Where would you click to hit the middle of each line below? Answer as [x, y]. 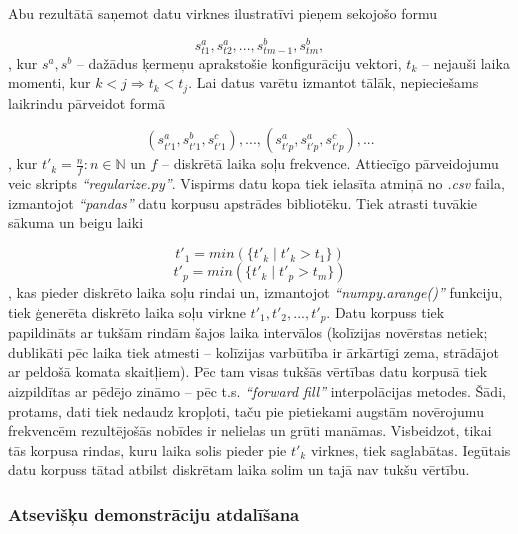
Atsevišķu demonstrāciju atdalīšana [154, 513]
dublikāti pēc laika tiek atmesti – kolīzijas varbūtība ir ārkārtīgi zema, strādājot [253, 351]
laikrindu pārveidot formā [87, 102]
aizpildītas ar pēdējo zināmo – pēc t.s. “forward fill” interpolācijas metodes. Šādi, [257, 390]
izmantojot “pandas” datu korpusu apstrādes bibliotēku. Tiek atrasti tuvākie [243, 202]
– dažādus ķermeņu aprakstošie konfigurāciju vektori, [239, 62]
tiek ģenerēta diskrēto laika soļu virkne [127, 311]
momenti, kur [49, 82]
